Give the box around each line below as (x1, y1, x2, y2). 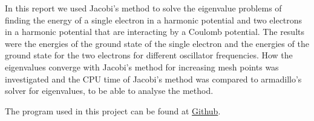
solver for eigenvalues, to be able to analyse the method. (5, 84, 214, 97)
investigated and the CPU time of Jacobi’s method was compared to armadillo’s (5, 72, 302, 85)
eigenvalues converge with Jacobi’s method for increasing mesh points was (5, 60, 279, 73)
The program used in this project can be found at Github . (5, 104, 221, 117)
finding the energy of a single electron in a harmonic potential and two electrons (5, 13, 303, 26)
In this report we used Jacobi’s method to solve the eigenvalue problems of (5, 2, 282, 14)
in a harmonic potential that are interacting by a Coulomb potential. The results (5, 25, 304, 38)
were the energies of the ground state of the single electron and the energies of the (5, 37, 309, 49)
